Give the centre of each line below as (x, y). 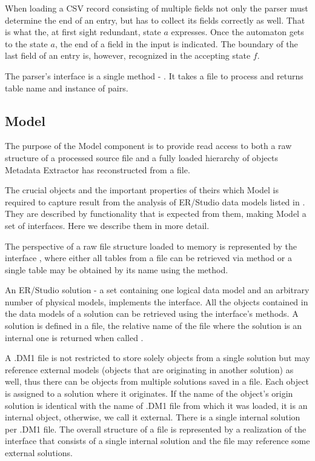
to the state (26, 43)
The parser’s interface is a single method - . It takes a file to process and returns (154, 75)
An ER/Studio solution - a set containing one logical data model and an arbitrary (157, 290)
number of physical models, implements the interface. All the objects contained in (157, 301)
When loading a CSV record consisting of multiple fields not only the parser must (157, 8)
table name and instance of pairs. (67, 88)
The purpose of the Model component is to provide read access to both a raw (148, 146)
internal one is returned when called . (74, 337)
